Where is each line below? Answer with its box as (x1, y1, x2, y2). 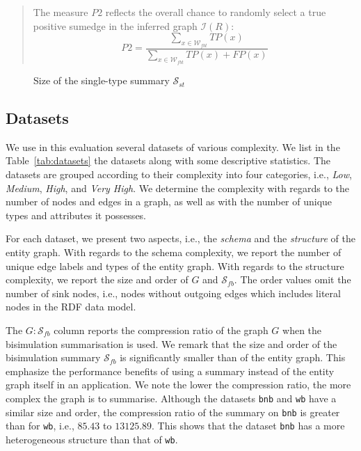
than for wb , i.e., (6, 418, 74, 433)
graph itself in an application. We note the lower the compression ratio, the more (6, 377, 351, 392)
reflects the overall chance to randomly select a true (105, 5, 326, 19)
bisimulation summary (6, 350, 101, 365)
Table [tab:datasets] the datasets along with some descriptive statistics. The (6, 153, 330, 168)
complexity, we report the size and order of (6, 272, 188, 287)
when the (282, 323, 322, 338)
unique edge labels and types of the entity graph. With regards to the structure (6, 258, 344, 273)
